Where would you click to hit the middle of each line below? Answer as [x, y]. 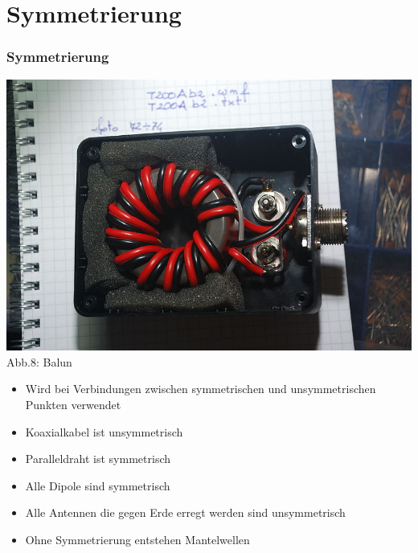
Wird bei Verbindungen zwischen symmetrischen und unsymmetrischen [201, 389]
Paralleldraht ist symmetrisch [98, 459]
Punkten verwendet [73, 405]
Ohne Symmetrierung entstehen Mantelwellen [137, 540]
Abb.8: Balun [39, 361]
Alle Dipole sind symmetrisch [98, 485]
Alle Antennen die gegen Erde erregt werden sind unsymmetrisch [185, 512]
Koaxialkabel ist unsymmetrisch [104, 431]
